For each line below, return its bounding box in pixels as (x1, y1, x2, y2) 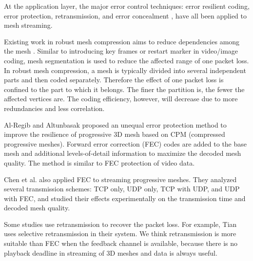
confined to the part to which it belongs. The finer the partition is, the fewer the (4, 84, 245, 94)
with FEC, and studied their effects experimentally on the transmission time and (4, 193, 246, 203)
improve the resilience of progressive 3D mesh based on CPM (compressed (4, 129, 225, 139)
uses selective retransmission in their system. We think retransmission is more (4, 228, 236, 239)
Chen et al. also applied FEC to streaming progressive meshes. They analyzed (4, 174, 237, 184)
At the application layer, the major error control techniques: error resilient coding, (4, 1, 250, 11)
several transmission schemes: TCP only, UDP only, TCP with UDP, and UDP (4, 184, 240, 194)
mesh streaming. (4, 20, 53, 30)
